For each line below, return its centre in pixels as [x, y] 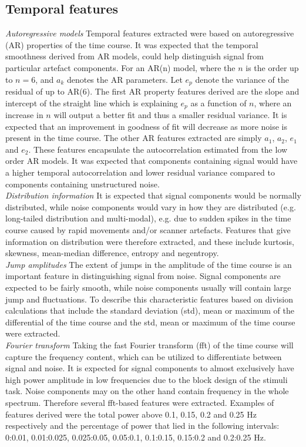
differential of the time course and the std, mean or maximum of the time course [150, 322]
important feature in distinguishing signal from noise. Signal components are [143, 276]
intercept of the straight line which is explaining [92, 102]
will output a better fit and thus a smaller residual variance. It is [170, 115]
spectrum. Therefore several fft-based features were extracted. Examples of [140, 402]
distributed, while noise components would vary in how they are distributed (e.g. [151, 206]
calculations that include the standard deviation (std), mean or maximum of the [150, 310]
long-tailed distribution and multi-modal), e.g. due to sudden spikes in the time [148, 218]
